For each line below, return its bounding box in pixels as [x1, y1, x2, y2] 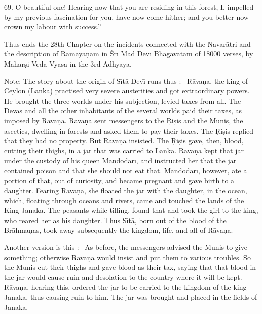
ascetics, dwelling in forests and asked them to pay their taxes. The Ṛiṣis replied [4, 125, 254, 136]
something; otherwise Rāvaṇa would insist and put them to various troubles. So [4, 252, 251, 262]
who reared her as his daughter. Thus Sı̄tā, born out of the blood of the [4, 214, 227, 225]
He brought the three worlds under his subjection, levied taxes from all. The [4, 95, 241, 106]
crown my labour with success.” [4, 21, 101, 32]
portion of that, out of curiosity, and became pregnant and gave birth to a [4, 175, 235, 185]
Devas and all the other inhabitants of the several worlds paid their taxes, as [4, 105, 242, 116]
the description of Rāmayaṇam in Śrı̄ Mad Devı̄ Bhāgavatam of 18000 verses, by [4, 48, 253, 59]
